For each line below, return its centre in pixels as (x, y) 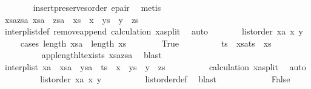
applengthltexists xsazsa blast (102, 55)
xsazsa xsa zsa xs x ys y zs (72, 19)
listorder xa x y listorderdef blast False (165, 78)
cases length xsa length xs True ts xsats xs (146, 43)
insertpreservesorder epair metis (97, 7)
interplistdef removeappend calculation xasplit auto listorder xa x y (154, 31)
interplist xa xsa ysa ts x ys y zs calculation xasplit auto (155, 66)
